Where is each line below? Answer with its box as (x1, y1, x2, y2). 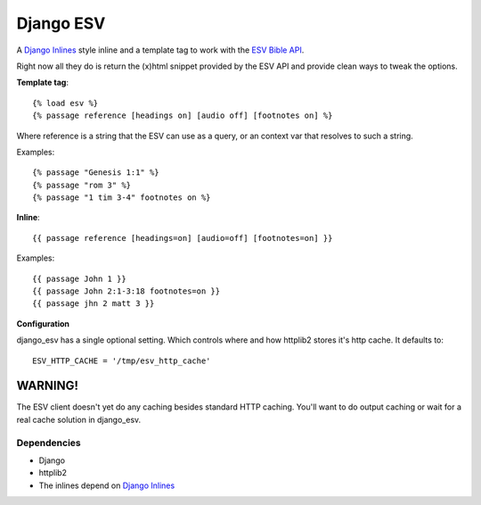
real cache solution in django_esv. (16, 414, 142, 425)
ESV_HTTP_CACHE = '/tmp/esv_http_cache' (32, 355, 211, 366)
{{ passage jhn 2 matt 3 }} (32, 299, 155, 309)
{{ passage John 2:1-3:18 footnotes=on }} (32, 286, 221, 296)
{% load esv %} (32, 98, 99, 108)
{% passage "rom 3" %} (32, 179, 132, 190)
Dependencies (16, 436, 82, 449)
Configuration (16, 318, 70, 329)
